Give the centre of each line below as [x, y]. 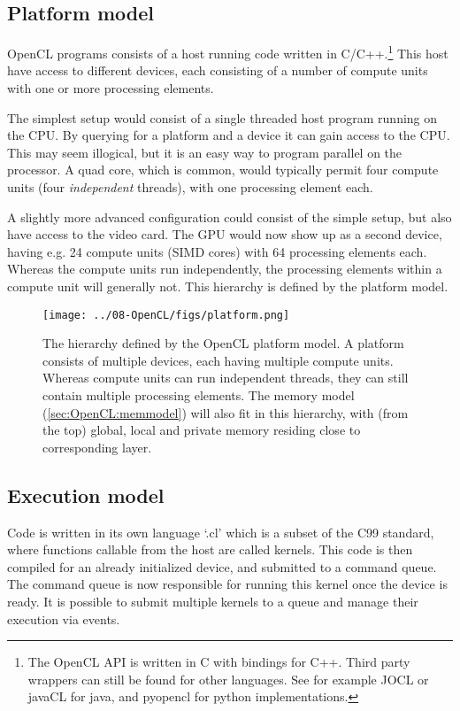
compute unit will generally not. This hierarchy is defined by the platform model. [228, 286]
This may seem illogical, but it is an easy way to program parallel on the [205, 152]
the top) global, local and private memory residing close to [202, 430]
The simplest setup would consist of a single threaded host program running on [222, 117]
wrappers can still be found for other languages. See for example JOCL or [228, 679]
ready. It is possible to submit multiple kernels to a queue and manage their [213, 601]
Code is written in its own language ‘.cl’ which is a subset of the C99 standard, [221, 532]
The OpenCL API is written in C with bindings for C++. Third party [219, 662]
